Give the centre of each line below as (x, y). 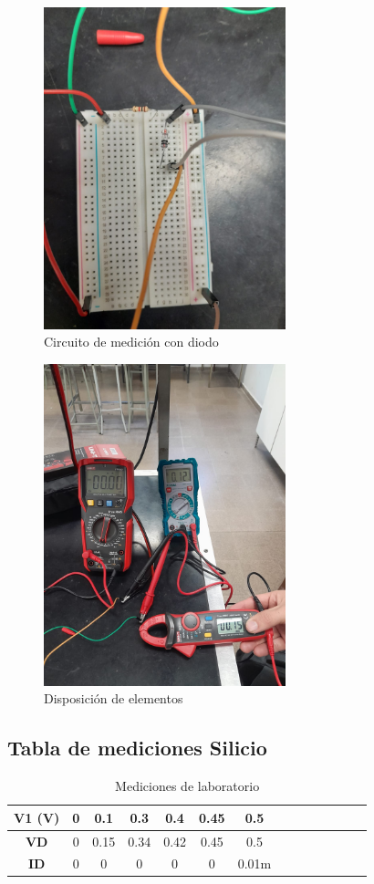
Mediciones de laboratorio (187, 786)
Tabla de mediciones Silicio (137, 748)
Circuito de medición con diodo (131, 342)
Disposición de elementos (114, 698)
